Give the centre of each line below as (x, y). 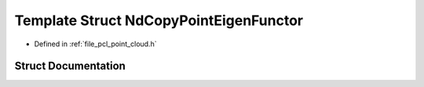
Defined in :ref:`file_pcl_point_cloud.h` (95, 44)
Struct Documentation (70, 66)
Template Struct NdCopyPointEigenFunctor (159, 20)
